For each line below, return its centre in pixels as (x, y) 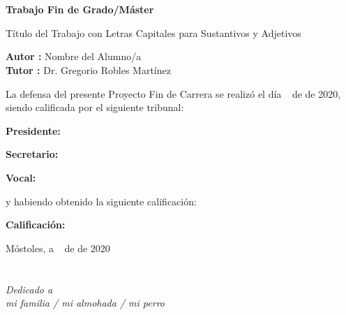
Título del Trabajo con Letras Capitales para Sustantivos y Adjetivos (153, 32)
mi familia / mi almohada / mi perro (85, 303)
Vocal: (21, 177)
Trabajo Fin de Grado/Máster (80, 9)
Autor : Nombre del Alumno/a (74, 56)
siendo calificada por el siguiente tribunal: (95, 107)
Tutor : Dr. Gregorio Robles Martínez (88, 69)
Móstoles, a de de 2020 (58, 248)
